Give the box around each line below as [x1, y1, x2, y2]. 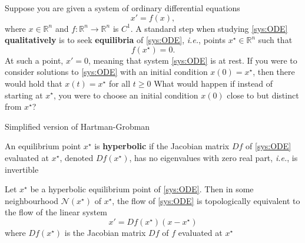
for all [108, 77, 131, 89]
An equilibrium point [5, 140, 81, 152]
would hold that [5, 77, 62, 89]
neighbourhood [5, 194, 59, 206]
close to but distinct [227, 88, 299, 101]
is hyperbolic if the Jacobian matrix [94, 140, 230, 152]
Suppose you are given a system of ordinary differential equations [5, 2, 240, 14]
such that [258, 34, 293, 46]
